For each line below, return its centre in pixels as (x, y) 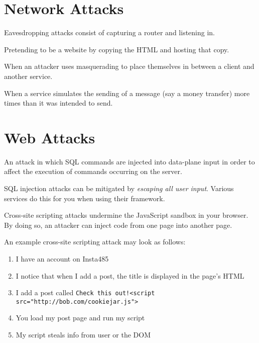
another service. (28, 76)
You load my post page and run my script (80, 318)
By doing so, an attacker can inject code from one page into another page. (118, 225)
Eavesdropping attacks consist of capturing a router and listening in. (109, 32)
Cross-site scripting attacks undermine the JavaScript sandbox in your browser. (126, 215)
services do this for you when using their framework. (85, 198)
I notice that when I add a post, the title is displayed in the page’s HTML (130, 275)
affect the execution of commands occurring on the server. (93, 171)
